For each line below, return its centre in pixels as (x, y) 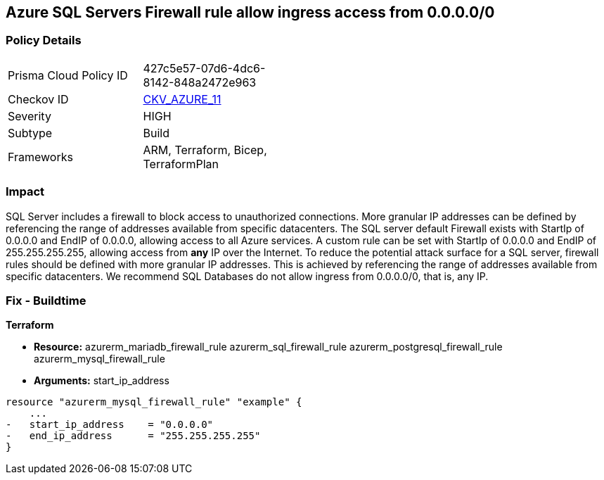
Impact (25, 192)
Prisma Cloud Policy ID (68, 75)
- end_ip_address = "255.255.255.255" (133, 436)
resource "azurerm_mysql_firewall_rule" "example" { (154, 402)
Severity (30, 116)
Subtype (30, 133)
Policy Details (44, 40)
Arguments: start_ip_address (102, 381)
